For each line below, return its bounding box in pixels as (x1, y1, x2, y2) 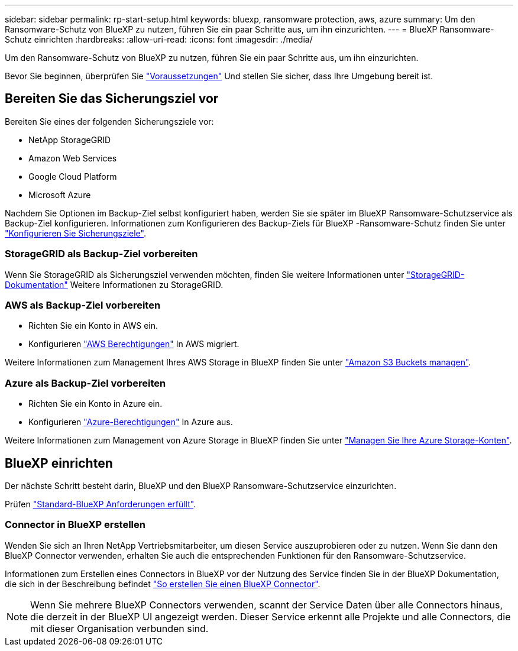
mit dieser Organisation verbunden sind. (30, 622, 209, 634)
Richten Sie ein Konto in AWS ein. (28, 320, 158, 331)
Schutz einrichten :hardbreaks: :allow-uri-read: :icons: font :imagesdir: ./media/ (5, 34, 313, 44)
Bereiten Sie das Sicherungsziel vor (5, 91, 219, 106)
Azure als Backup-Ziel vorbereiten (5, 377, 166, 389)
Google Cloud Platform (28, 171, 117, 182)
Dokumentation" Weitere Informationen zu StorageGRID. (5, 279, 224, 290)
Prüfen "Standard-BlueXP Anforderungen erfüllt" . (5, 498, 196, 509)
